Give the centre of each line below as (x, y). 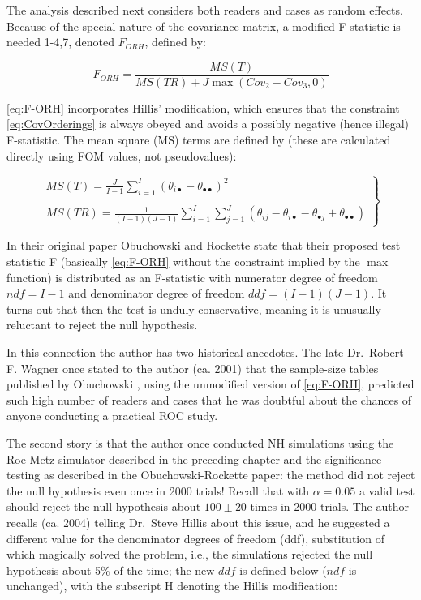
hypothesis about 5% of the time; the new (111, 570)
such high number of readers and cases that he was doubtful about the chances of (209, 399)
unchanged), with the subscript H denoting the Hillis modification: (172, 586)
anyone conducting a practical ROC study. (112, 416)
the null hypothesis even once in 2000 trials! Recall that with (158, 490)
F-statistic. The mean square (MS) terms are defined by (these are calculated (199, 140)
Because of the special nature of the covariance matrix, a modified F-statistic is (204, 26)
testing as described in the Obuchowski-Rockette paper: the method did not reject (211, 475)
